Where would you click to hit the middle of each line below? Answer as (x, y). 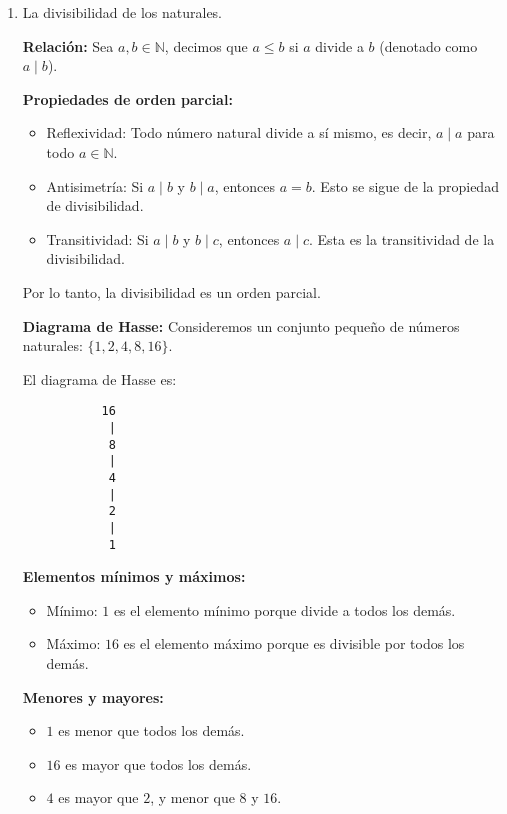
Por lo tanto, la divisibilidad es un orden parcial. (171, 291)
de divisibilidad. (95, 205)
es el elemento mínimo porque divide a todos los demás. (284, 609)
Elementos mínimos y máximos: (134, 576)
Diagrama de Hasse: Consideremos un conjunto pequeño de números (241, 325)
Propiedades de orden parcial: (127, 98)
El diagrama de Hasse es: (99, 378)
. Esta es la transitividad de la (401, 238)
